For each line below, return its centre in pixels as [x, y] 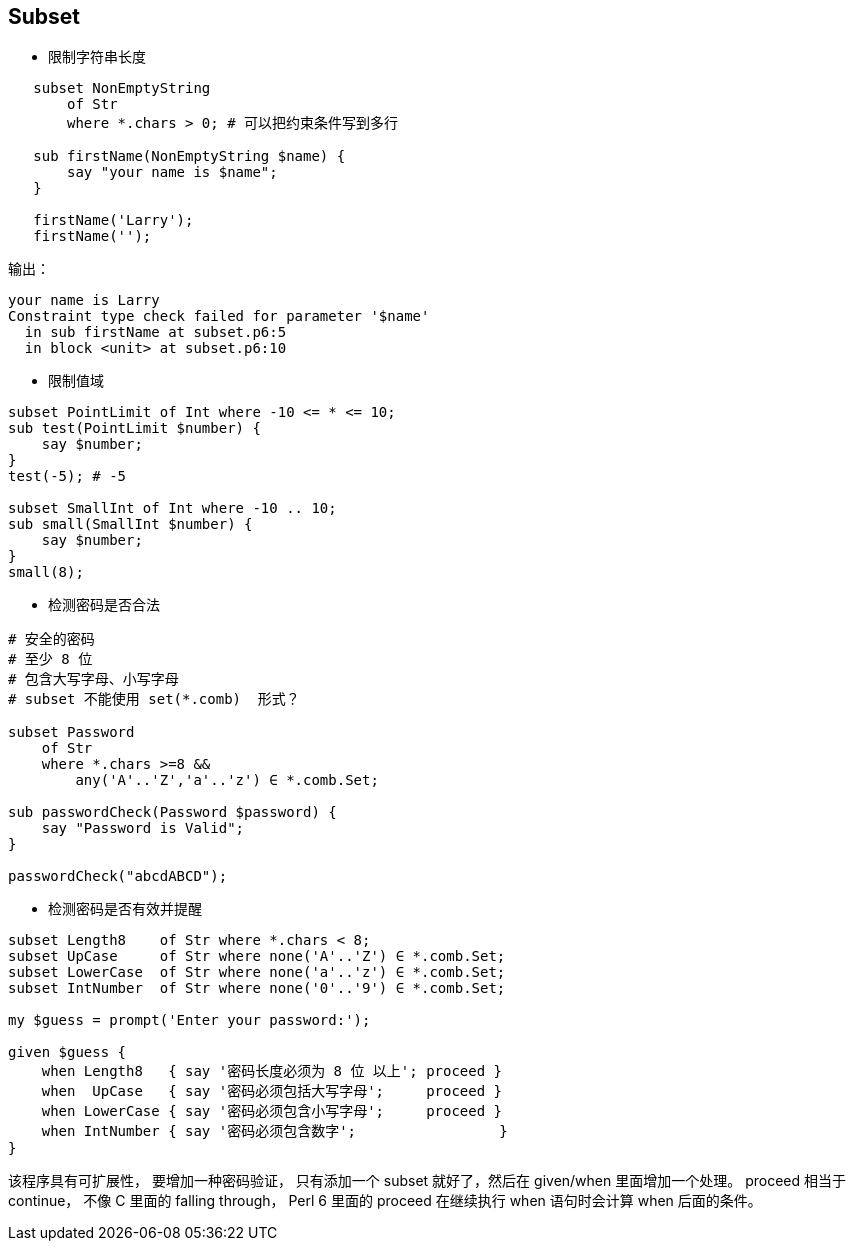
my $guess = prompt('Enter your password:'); [189, 1020]
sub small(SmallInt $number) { [130, 524]
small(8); [46, 572]
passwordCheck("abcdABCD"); [118, 876]
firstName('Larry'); [113, 220]
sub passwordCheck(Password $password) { [172, 812]
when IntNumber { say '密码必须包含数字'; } [274, 1131]
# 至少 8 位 [50, 659]
